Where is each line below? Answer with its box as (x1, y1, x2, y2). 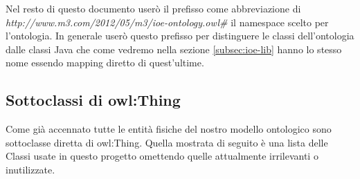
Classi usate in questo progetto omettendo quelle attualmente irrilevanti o (6, 149, 318, 163)
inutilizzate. (6, 162, 55, 176)
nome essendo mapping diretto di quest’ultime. (6, 55, 204, 70)
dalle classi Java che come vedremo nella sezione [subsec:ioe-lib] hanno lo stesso (6, 41, 342, 56)
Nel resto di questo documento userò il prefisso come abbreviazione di (6, 1, 301, 15)
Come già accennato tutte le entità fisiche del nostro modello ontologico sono (6, 122, 332, 136)
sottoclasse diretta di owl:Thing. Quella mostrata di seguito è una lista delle (6, 135, 328, 149)
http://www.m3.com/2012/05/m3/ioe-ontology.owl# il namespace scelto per (6, 15, 329, 29)
